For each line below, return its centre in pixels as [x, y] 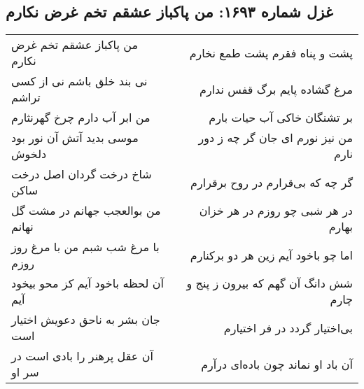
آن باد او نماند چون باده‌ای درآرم [277, 364]
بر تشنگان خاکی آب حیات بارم [281, 118]
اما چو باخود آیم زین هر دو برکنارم [271, 255]
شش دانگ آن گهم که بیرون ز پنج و [269, 283]
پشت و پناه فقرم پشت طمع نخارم [271, 52]
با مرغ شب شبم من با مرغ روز [85, 247]
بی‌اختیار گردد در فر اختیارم [288, 327]
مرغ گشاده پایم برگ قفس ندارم [276, 89]
